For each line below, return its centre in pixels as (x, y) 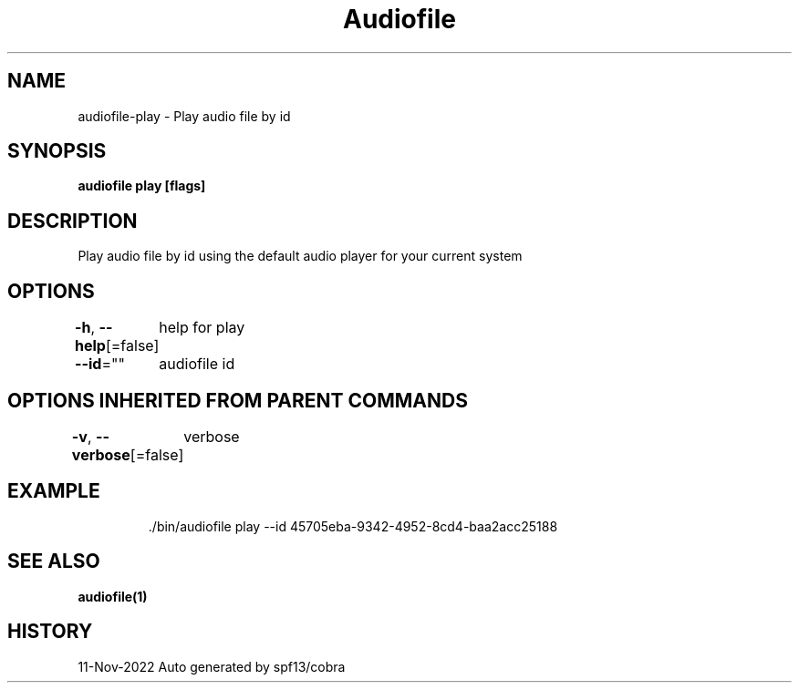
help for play (202, 328)
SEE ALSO (54, 561)
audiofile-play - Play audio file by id (184, 116)
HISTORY (50, 632)
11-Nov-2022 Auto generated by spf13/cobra (212, 666)
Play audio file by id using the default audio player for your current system (300, 256)
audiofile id (197, 364)
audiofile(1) (113, 596)
